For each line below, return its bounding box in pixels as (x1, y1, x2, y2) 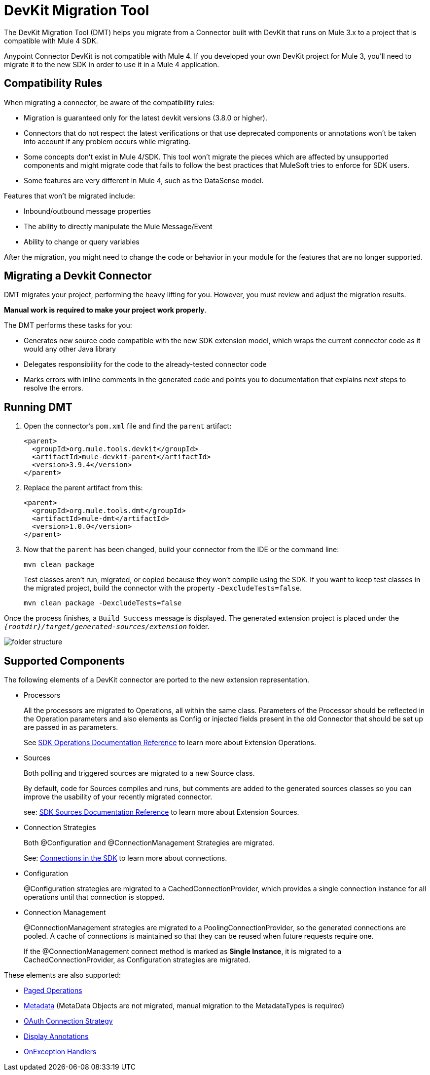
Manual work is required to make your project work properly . (4, 306, 207, 315)
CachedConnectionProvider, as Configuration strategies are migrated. (24, 956, 251, 964)
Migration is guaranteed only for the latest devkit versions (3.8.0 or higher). (24, 113, 267, 122)
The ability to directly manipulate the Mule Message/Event (24, 222, 213, 231)
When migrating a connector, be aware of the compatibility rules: (4, 98, 215, 107)
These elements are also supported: (4, 971, 121, 980)
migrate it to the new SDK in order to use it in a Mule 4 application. (4, 60, 219, 69)
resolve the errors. (24, 384, 83, 393)
